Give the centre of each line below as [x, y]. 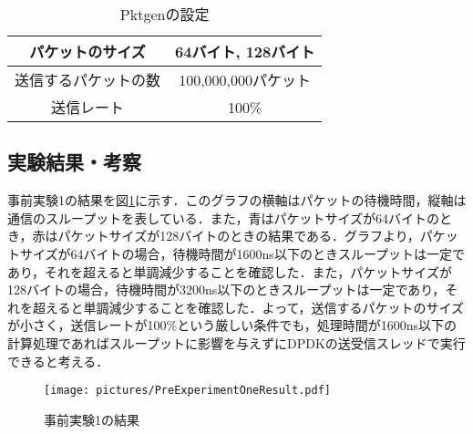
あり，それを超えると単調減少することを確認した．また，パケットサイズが [230, 271]
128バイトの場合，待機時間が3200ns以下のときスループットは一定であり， [226, 289]
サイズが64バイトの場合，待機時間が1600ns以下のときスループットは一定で [242, 253]
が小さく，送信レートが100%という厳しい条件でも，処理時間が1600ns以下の [232, 325]
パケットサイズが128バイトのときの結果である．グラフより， [239, 236]
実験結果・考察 [74, 162]
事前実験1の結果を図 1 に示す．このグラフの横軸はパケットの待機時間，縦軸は [237, 200]
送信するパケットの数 [88, 80]
